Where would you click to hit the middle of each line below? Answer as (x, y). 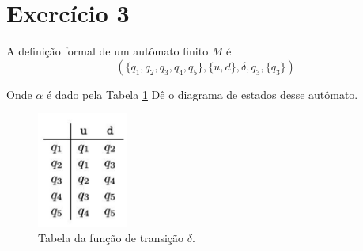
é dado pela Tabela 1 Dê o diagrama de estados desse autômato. (202, 94)
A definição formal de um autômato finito (108, 51)
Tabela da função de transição (111, 238)
